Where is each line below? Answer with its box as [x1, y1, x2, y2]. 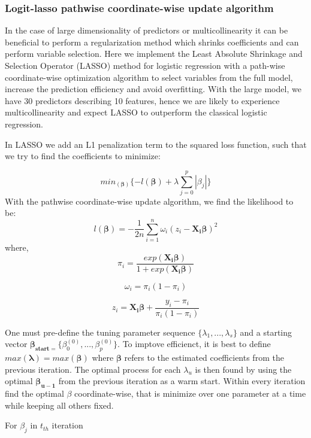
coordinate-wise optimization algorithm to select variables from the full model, [5, 71, 293, 83]
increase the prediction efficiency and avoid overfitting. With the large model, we [5, 83, 301, 95]
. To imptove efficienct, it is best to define [117, 337, 271, 350]
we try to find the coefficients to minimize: [5, 150, 161, 162]
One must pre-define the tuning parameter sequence [5, 326, 195, 338]
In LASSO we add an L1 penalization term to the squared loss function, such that [5, 138, 307, 150]
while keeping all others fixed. [5, 399, 114, 411]
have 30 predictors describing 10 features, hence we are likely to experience [5, 94, 280, 107]
